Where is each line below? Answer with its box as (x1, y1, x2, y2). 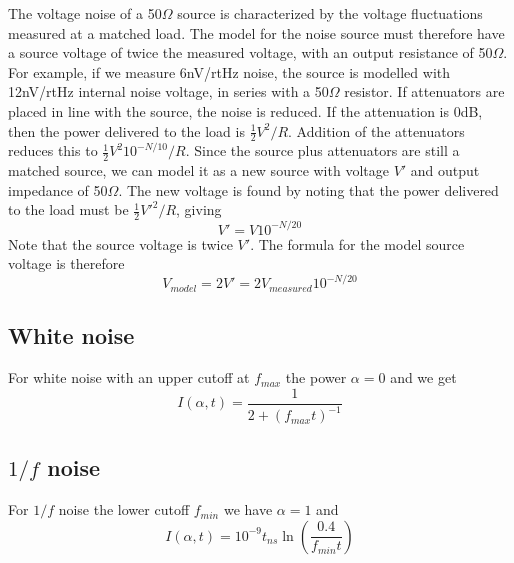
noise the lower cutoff (58, 499, 190, 520)
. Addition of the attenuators (288, 120, 465, 141)
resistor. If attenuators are (344, 81, 505, 102)
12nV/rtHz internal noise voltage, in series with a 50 (8, 81, 329, 102)
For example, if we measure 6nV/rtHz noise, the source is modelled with (8, 61, 451, 82)
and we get (390, 367, 457, 388)
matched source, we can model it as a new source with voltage (8, 160, 389, 181)
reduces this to (8, 140, 98, 161)
